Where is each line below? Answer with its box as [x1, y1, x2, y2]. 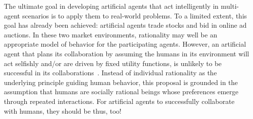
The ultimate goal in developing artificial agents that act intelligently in [4, 1, 219, 11]
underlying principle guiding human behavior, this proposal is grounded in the [4, 77, 238, 87]
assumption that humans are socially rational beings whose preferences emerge [4, 86, 238, 97]
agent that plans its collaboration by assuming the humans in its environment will [4, 48, 250, 58]
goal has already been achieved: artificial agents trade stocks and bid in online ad [4, 20, 247, 30]
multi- [221, 1, 239, 11]
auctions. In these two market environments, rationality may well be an [4, 29, 217, 39]
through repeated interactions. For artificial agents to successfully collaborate [4, 96, 234, 106]
